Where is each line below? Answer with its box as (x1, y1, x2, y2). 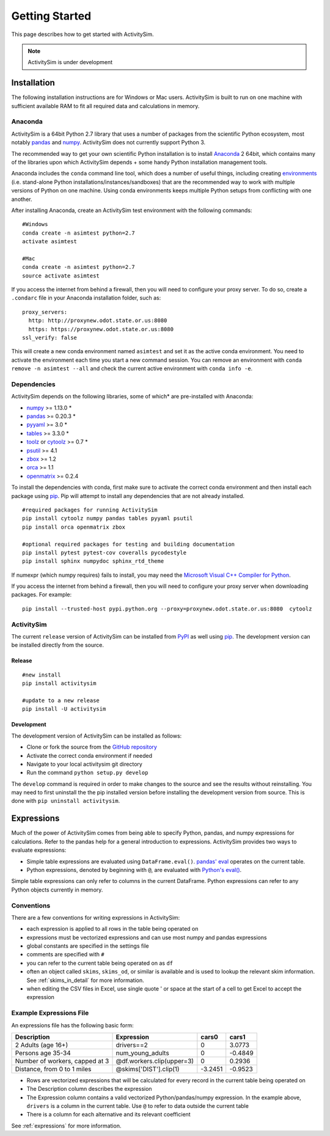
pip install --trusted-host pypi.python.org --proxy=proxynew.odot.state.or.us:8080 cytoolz (22, 605, 312, 612)
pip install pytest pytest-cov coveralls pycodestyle (22, 549, 186, 556)
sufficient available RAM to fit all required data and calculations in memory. (11, 102, 200, 109)
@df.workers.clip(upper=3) (116, 1057, 194, 1065)
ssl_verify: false (22, 334, 78, 341)
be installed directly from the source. (11, 642, 104, 649)
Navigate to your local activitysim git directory (26, 760, 143, 768)
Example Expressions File (11, 1009, 89, 1017)
